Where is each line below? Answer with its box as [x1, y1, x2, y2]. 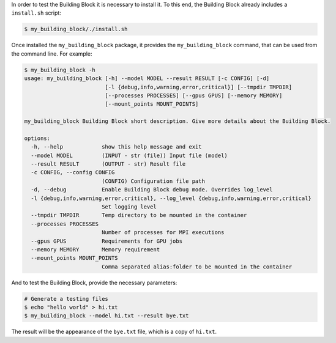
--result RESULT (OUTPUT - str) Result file [31, 161, 186, 168]
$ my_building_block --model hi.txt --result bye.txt [24, 312, 189, 319]
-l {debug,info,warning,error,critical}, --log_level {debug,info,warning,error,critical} [31, 194, 312, 202]
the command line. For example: [11, 50, 92, 57]
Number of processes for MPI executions [101, 229, 225, 236]
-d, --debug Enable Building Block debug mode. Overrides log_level [31, 186, 273, 193]
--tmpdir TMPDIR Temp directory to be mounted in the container [31, 212, 247, 219]
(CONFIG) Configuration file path [101, 177, 205, 185]
